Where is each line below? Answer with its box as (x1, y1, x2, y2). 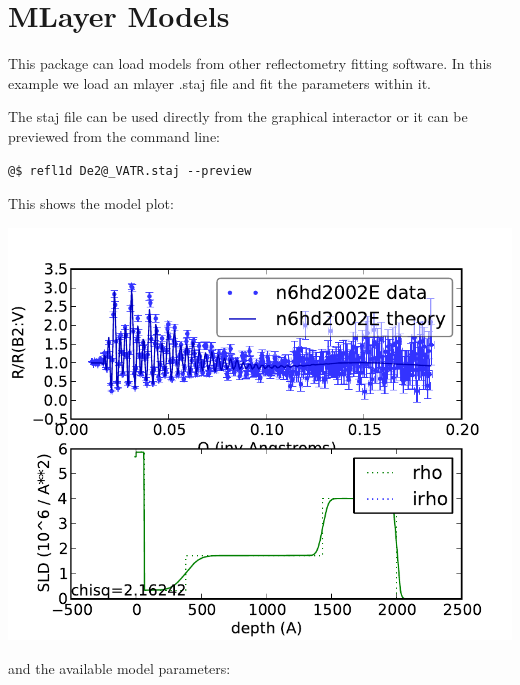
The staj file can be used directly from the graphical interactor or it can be (8, 106, 468, 127)
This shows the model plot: (8, 193, 174, 214)
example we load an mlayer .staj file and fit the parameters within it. (8, 72, 431, 93)
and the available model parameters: (8, 657, 231, 678)
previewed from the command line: (8, 125, 221, 146)
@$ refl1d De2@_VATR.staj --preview (8, 163, 252, 178)
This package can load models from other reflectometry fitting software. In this (8, 53, 492, 74)
